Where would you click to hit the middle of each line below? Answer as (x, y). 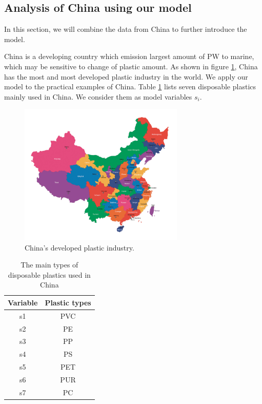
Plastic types (68, 302)
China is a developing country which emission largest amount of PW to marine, (129, 56)
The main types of (49, 265)
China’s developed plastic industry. (79, 247)
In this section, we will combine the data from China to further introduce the (126, 29)
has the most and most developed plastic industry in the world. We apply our (126, 76)
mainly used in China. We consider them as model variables (98, 96)
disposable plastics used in (49, 274)
